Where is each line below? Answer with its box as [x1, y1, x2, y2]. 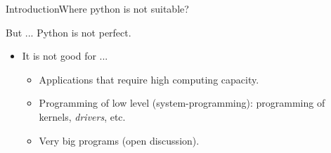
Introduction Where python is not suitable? [6, 1, 189, 15]
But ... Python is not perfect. [6, 25, 131, 39]
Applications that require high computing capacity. [39, 72, 259, 86]
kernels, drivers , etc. [39, 109, 126, 124]
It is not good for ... [22, 48, 108, 63]
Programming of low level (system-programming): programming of [39, 95, 325, 110]
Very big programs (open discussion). [39, 133, 200, 147]
